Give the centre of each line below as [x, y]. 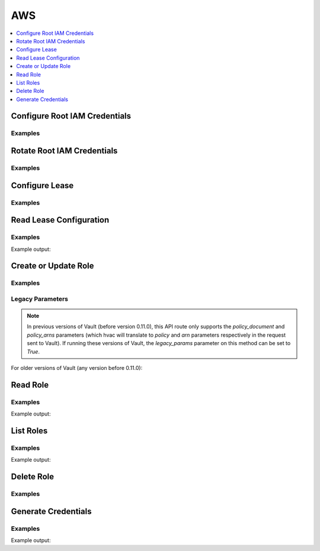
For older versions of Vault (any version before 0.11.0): [77, 368]
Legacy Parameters [39, 299]
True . [33, 352]
